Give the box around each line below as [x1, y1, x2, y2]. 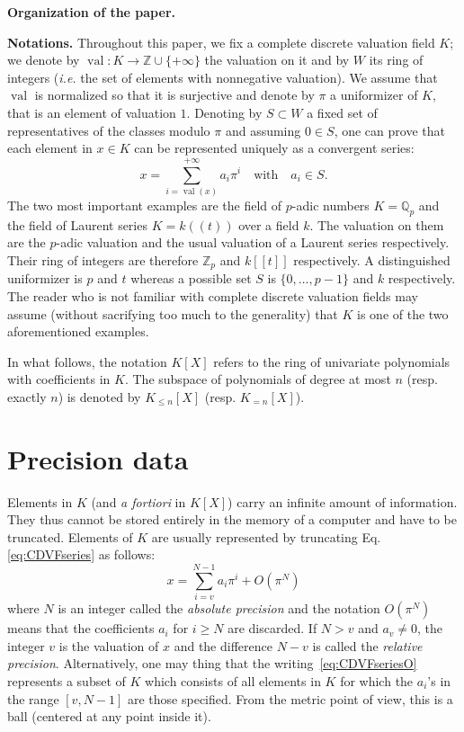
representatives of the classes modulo [7, 121, 210, 139]
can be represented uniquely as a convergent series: [134, 138, 415, 157]
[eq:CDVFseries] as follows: [7, 545, 156, 564]
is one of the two [357, 304, 449, 323]
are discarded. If [228, 619, 317, 638]
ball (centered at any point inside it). [7, 707, 211, 726]
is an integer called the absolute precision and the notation [58, 599, 380, 618]
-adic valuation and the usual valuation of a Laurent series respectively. [56, 233, 450, 252]
